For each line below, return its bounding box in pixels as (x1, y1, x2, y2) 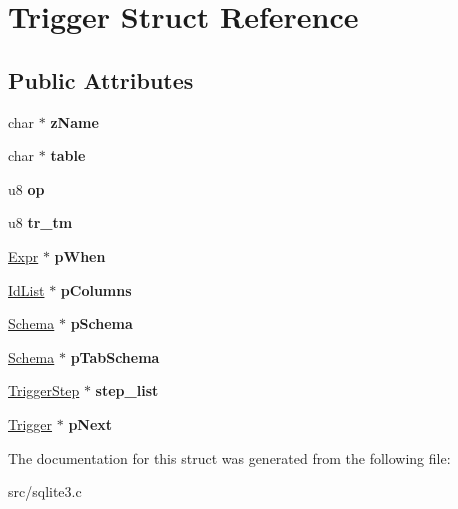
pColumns (60, 279, 132, 300)
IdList (8, 279, 45, 300)
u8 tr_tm (8, 212, 73, 233)
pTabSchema (70, 346, 160, 367)
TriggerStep (8, 380, 80, 401)
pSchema (70, 313, 133, 334)
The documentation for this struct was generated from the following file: (8, 447, 451, 468)
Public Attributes (8, 64, 194, 95)
